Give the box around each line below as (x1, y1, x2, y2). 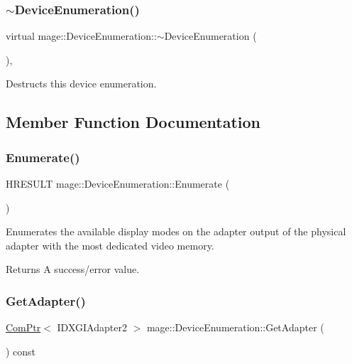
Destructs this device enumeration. (6, 76, 157, 91)
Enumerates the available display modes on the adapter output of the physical (6, 224, 346, 239)
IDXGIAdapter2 (57, 320, 127, 335)
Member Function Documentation (6, 111, 261, 133)
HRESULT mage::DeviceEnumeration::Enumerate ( (6, 176, 230, 191)
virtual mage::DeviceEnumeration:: (6, 28, 157, 43)
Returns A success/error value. (6, 262, 140, 277)
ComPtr (6, 320, 41, 335)
